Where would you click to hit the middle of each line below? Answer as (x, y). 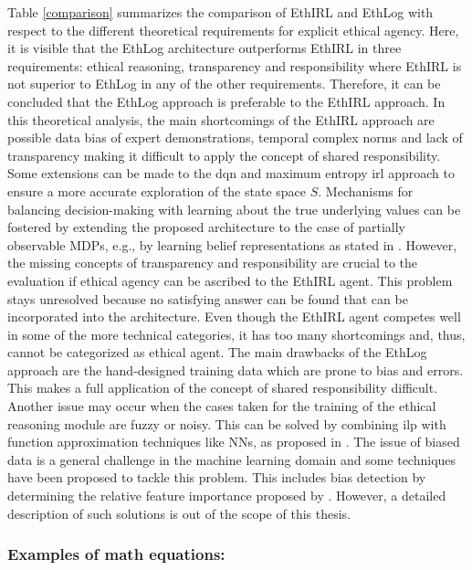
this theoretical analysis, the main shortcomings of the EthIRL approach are (221, 119)
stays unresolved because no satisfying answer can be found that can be (208, 298)
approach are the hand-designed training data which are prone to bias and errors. (236, 369)
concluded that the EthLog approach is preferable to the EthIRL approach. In (226, 101)
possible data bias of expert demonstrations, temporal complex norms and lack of (235, 137)
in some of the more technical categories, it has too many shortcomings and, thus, (236, 334)
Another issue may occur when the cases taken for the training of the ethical (222, 406)
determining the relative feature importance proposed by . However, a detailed (227, 496)
